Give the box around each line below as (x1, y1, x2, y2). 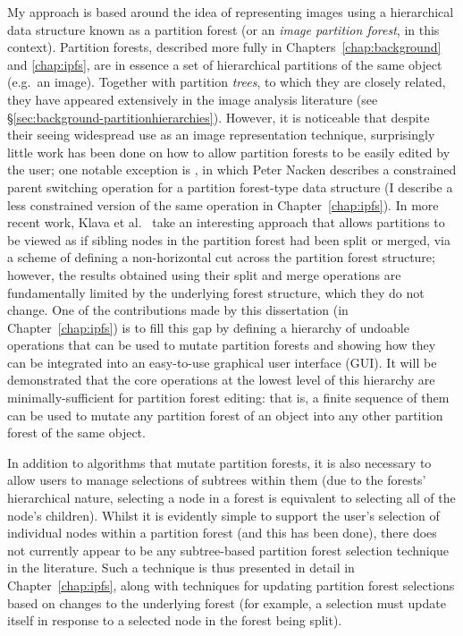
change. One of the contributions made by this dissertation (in (7, 301, 349, 319)
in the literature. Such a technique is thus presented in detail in (7, 558, 355, 577)
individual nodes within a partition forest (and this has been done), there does (7, 523, 437, 542)
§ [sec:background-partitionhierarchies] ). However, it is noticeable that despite (7, 107, 430, 126)
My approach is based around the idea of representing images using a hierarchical (7, 3, 454, 21)
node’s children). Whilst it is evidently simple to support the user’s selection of (7, 505, 440, 524)
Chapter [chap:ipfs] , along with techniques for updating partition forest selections (7, 576, 455, 594)
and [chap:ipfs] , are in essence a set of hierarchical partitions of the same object (7, 55, 442, 73)
